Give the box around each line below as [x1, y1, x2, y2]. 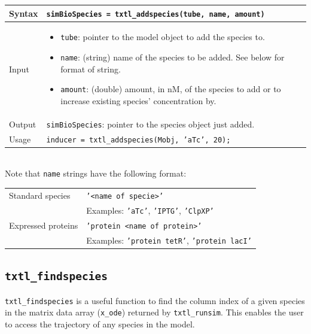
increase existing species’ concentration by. [60, 94, 217, 107]
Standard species [9, 189, 71, 201]
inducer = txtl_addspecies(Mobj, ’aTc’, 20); [46, 135, 231, 144]
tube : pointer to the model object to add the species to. [60, 31, 265, 43]
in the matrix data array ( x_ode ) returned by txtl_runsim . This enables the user [5, 306, 304, 318]
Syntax [9, 7, 38, 19]
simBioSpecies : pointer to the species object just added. [46, 117, 255, 130]
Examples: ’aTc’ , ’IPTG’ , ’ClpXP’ [86, 204, 214, 216]
